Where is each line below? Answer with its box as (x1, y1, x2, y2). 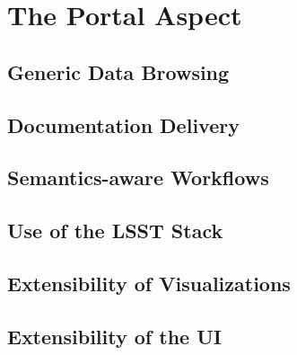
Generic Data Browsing (7, 58, 230, 85)
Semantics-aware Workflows (7, 164, 269, 191)
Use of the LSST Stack (7, 217, 223, 244)
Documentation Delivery (7, 111, 240, 138)
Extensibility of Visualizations (7, 269, 291, 297)
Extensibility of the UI (7, 322, 222, 350)
